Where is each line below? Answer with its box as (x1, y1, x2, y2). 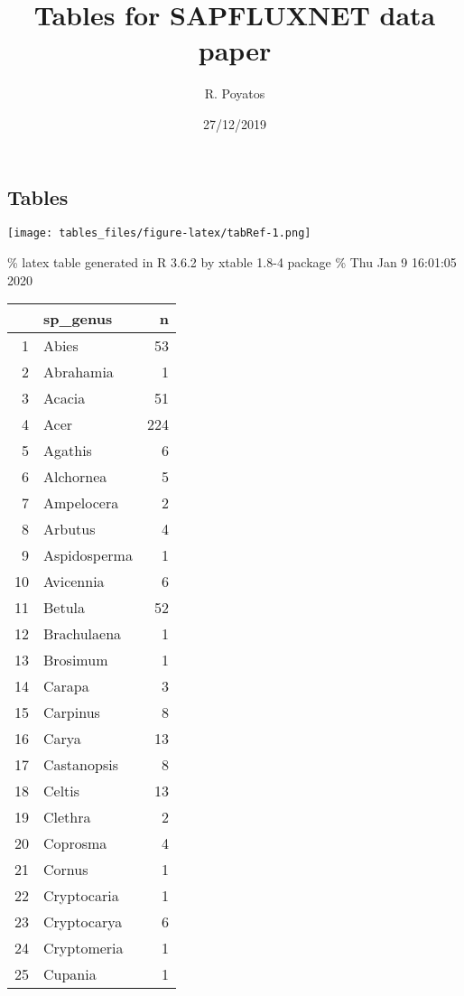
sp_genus (43, 308, 113, 330)
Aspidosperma (43, 545, 133, 566)
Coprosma (43, 833, 107, 854)
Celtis (43, 780, 80, 802)
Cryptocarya (43, 911, 123, 933)
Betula (43, 597, 86, 619)
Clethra (43, 806, 91, 828)
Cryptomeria (43, 937, 124, 959)
